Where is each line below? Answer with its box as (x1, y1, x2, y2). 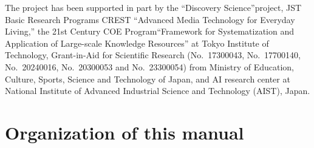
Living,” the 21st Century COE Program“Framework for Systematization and (5, 25, 295, 38)
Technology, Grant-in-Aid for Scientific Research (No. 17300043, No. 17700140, (5, 49, 301, 61)
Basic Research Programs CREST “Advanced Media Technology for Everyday (5, 13, 295, 25)
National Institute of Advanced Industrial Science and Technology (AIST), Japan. (5, 84, 310, 97)
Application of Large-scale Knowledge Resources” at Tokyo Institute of (5, 36, 269, 49)
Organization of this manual (5, 119, 244, 144)
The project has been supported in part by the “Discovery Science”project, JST (5, 1, 302, 13)
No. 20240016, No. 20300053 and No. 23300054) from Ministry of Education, (5, 60, 295, 73)
